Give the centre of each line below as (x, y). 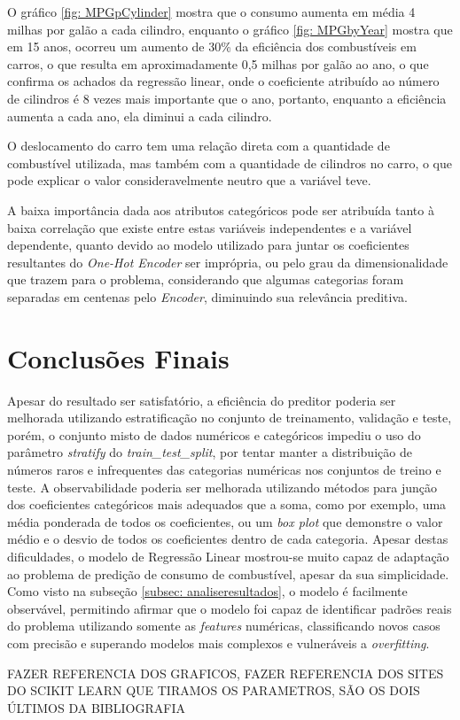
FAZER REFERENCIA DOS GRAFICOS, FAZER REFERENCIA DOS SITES (226, 673)
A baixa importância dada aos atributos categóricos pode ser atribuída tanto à (221, 209)
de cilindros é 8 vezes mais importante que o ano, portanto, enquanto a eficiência (227, 98)
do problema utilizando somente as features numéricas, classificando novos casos (224, 626)
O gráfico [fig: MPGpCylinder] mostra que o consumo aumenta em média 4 (211, 12)
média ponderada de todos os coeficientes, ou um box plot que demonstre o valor (225, 521)
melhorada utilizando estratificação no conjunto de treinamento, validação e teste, (230, 418)
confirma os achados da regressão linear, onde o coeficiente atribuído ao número (223, 81)
